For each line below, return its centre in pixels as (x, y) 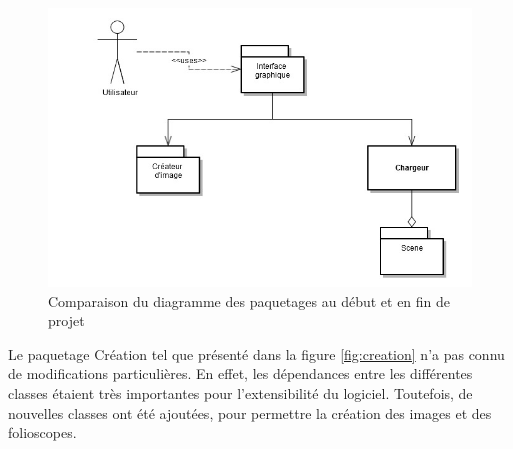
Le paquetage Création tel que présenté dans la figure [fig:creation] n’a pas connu (256, 353)
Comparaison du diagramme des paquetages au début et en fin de (249, 300)
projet (66, 320)
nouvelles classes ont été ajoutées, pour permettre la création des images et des (250, 412)
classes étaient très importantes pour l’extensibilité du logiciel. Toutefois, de (240, 393)
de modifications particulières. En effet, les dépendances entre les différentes (240, 373)
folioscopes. (42, 432)
